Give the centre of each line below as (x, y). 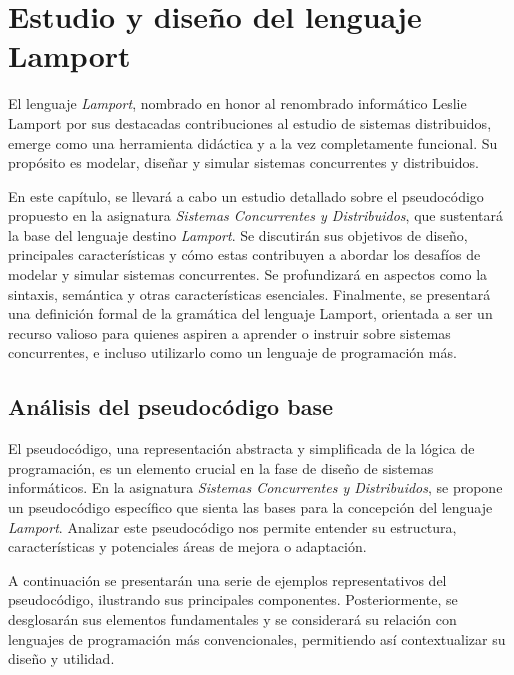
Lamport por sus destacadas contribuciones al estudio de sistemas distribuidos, (250, 122)
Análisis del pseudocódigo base (170, 406)
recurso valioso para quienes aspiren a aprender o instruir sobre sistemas (229, 332)
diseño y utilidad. (61, 658)
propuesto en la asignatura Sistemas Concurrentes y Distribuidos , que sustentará (256, 215)
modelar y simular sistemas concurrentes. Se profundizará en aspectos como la (248, 274)
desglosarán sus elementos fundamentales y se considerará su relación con (232, 618)
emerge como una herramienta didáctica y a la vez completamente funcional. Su (253, 142)
